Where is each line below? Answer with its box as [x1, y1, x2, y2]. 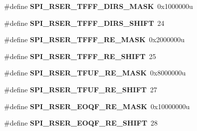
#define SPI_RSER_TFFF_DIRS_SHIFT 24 [4, 17, 165, 28]
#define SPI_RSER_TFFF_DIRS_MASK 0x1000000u [4, 1, 193, 11]
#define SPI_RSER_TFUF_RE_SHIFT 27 [4, 84, 158, 94]
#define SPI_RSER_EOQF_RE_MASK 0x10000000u [4, 101, 190, 111]
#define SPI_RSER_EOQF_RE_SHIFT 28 [4, 118, 158, 128]
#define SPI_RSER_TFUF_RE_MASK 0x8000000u [4, 67, 186, 78]
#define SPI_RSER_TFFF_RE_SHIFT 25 [4, 51, 156, 61]
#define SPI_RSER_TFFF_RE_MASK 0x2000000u [4, 34, 185, 45]
